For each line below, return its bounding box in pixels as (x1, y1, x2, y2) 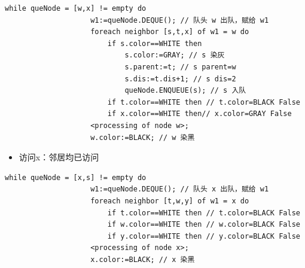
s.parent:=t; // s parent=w (124, 62, 236, 71)
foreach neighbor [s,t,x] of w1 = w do (90, 28, 249, 36)
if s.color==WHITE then (107, 39, 202, 48)
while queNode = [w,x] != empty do (5, 4, 147, 13)
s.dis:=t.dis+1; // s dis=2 (124, 74, 236, 83)
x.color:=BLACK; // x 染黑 (90, 255, 195, 264)
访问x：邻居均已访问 (19, 151, 99, 163)
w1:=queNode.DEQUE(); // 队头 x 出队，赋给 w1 (90, 185, 269, 194)
